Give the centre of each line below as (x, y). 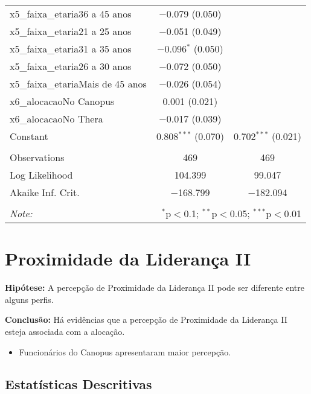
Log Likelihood (41, 175)
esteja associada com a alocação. (65, 331)
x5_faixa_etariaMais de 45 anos (78, 84)
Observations (37, 157)
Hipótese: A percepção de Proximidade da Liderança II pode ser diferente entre (155, 288)
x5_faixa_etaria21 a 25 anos (71, 31)
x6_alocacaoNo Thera (56, 119)
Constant (29, 136)
